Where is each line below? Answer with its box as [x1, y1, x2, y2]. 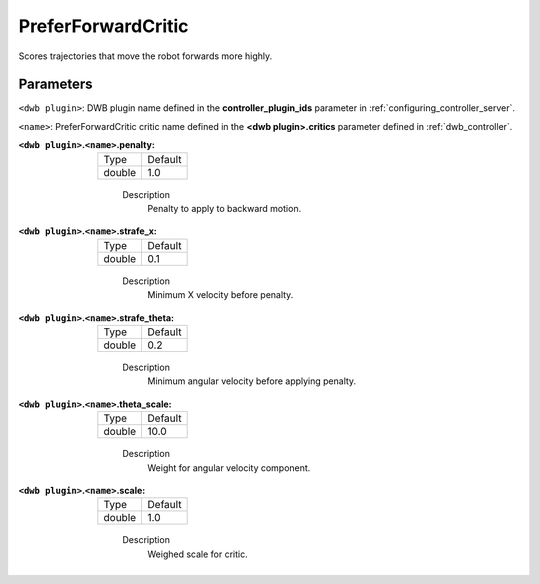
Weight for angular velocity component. [147, 461, 311, 474]
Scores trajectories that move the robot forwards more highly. [18, 50, 273, 62]
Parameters [18, 76, 93, 93]
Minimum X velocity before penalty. [147, 289, 294, 301]
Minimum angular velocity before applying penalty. [147, 375, 357, 387]
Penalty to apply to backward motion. [147, 203, 302, 215]
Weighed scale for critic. [147, 548, 249, 560]
